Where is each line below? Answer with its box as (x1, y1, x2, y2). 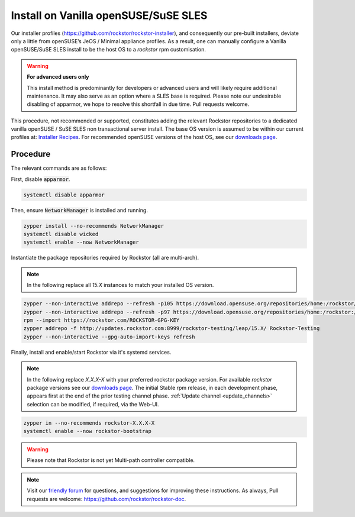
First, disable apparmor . (11, 175, 70, 183)
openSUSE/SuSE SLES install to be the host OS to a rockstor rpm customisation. (11, 46, 206, 53)
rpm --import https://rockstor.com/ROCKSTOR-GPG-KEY (23, 317, 180, 324)
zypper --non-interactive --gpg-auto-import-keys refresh (23, 333, 195, 340)
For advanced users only (27, 73, 89, 80)
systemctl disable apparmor (23, 191, 105, 198)
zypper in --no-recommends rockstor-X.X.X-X (23, 419, 155, 426)
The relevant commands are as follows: (11, 164, 107, 172)
